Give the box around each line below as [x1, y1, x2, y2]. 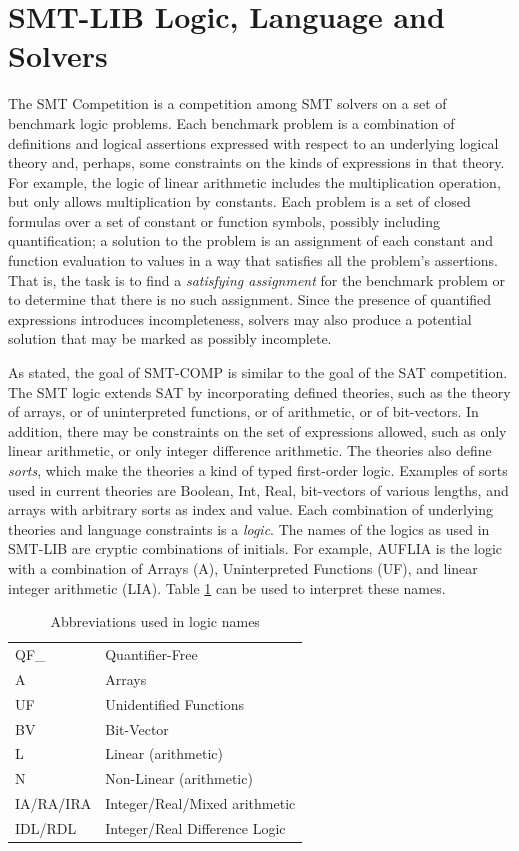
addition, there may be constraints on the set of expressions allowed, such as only [8, 420, 507, 441]
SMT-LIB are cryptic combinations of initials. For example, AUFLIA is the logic [8, 538, 503, 559]
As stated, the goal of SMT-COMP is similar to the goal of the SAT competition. [8, 362, 508, 383]
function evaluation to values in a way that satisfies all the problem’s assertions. [8, 250, 498, 271]
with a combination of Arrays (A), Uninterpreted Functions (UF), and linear [8, 557, 478, 578]
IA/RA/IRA [15, 793, 92, 814]
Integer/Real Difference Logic [105, 817, 286, 838]
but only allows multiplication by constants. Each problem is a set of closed [8, 191, 471, 212]
